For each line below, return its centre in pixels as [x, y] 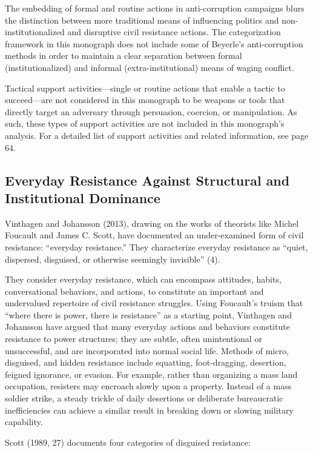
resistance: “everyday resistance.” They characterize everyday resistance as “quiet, [156, 247]
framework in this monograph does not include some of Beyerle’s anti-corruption [154, 43]
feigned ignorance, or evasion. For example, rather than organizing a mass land [151, 374]
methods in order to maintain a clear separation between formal [124, 55]
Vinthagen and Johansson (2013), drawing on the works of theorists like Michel [152, 223]
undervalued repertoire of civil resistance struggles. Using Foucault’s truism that [154, 303]
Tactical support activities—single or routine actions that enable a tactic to [145, 88]
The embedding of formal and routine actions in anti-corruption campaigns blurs [155, 8]
